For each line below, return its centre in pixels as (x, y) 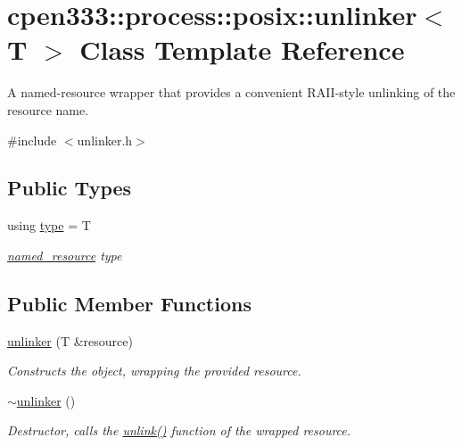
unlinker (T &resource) (70, 340)
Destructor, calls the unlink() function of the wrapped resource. (179, 430)
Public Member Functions (129, 303)
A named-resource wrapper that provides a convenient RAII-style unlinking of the (231, 92)
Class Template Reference (242, 50)
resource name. (48, 109)
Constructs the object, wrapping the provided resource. (154, 371)
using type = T (49, 225)
